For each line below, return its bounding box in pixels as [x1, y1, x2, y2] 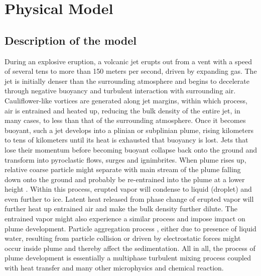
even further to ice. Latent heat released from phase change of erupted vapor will [5, 193, 254, 204]
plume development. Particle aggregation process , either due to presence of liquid [5, 223, 256, 233]
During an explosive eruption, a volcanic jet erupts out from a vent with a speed [5, 56, 252, 66]
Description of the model [5, 32, 137, 48]
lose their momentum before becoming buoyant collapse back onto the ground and [5, 144, 257, 155]
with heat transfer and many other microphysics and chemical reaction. [5, 262, 224, 273]
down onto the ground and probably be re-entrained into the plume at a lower [5, 174, 245, 184]
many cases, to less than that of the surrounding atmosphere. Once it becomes [5, 115, 246, 125]
